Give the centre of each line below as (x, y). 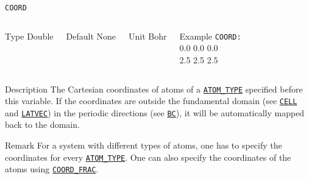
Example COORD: (210, 36)
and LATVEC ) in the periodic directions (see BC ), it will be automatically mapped (155, 112)
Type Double (29, 36)
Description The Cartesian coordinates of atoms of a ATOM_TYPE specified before (154, 89)
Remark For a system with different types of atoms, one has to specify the (144, 145)
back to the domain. (42, 125)
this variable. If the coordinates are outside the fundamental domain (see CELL (151, 101)
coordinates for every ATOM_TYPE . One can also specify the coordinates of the (148, 157)
